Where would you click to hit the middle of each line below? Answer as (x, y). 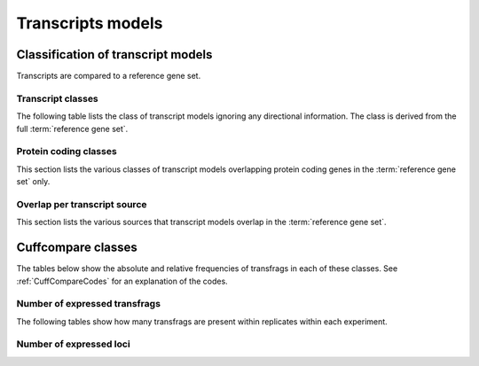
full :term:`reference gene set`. (72, 128)
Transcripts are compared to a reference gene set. (109, 76)
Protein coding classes (67, 152)
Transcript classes (58, 98)
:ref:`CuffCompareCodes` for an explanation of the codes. (122, 281)
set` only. (33, 182)
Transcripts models (90, 23)
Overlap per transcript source (82, 204)
